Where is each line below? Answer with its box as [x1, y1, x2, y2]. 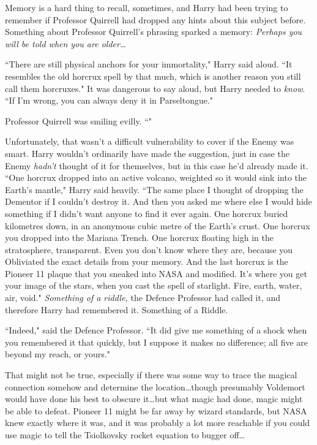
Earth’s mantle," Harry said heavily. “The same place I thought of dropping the [5, 183, 304, 196]
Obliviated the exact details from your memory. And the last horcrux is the [5, 255, 288, 268]
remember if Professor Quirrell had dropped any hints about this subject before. [5, 13, 306, 26]
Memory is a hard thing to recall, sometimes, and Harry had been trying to [5, 1, 288, 13]
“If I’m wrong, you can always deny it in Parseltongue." [5, 94, 214, 107]
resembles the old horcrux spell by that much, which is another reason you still [5, 69, 301, 82]
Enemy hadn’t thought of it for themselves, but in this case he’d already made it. [5, 159, 308, 172]
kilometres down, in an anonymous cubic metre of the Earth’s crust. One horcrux [5, 219, 310, 232]
